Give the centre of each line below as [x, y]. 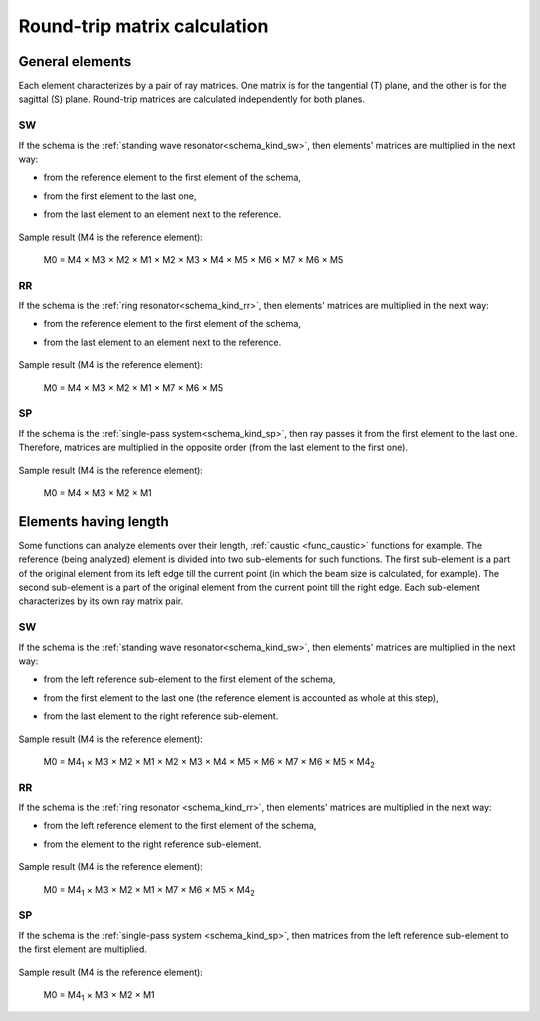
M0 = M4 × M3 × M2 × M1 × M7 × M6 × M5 [133, 387]
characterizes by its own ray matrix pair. [101, 601]
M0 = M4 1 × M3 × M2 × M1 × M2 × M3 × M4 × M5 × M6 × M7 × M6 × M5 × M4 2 [209, 762]
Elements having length [93, 521]
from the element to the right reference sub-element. [152, 844]
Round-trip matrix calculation [143, 26]
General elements [75, 61]
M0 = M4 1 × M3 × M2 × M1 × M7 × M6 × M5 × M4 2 [149, 890]
